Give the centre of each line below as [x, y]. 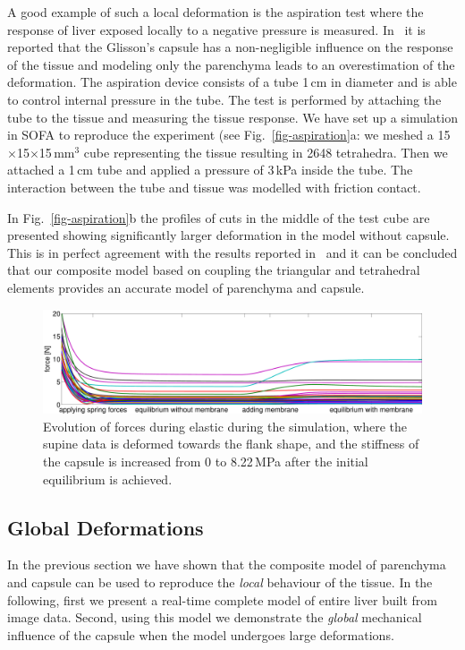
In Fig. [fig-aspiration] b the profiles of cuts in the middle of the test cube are [219, 217]
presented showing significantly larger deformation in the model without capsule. [228, 235]
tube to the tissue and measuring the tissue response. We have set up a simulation [232, 117]
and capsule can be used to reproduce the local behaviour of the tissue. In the [220, 582]
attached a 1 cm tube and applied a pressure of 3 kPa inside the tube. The [210, 170]
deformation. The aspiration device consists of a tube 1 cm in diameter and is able [232, 82]
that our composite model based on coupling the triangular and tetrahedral [214, 270]
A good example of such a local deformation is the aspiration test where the [216, 12]
